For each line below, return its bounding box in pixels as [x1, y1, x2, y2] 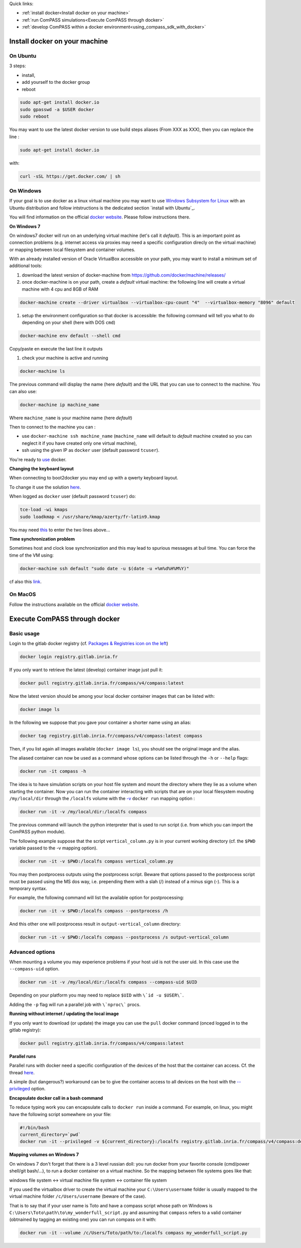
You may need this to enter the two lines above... [9, 527, 110, 533]
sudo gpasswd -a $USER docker [20, 106, 94, 112]
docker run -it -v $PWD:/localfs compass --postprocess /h [20, 908, 168, 914]
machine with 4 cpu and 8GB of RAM [22, 286, 99, 292]
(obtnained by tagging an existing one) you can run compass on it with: [9, 1216, 157, 1222]
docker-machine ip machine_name [20, 402, 100, 408]
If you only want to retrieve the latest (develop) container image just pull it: [9, 667, 163, 673]
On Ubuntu [9, 52, 37, 59]
